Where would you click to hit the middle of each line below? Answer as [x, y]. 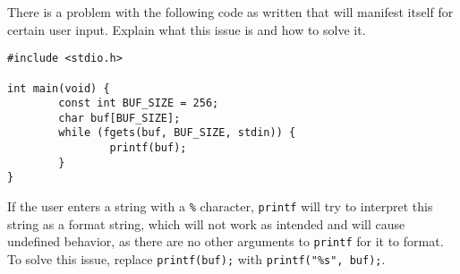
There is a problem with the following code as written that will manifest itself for [230, 12]
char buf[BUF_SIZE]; [119, 118]
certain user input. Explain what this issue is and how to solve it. [187, 29]
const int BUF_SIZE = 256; [139, 103]
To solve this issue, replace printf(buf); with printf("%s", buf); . [196, 259]
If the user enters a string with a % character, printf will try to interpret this [220, 206]
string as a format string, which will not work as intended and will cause [206, 223]
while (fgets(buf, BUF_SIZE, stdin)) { [177, 133]
